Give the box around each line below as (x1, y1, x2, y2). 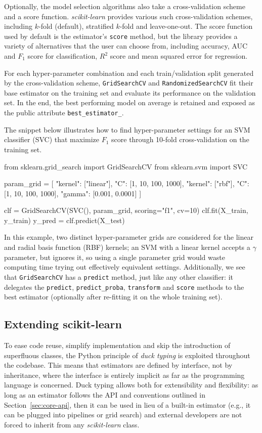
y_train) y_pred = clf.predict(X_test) (4, 214, 125, 225)
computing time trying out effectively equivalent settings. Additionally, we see (4, 262, 245, 272)
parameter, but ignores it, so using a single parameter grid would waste (4, 251, 225, 262)
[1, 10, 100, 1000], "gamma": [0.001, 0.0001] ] (4, 188, 142, 198)
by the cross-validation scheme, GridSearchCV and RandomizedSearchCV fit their (4, 77, 253, 88)
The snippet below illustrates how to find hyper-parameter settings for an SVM (4, 124, 250, 135)
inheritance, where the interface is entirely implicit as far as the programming (4, 369, 245, 380)
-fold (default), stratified (38, 21, 114, 31)
